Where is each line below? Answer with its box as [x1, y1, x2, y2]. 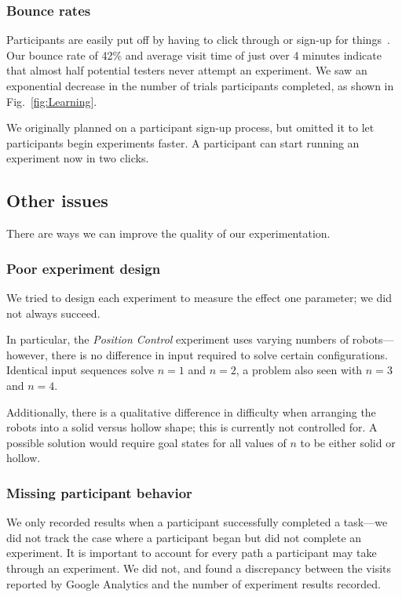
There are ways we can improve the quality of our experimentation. [6, 225, 331, 242]
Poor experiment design [6, 258, 161, 278]
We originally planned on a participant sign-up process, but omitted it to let [6, 119, 375, 136]
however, [6, 346, 48, 362]
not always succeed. [6, 304, 100, 321]
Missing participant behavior [6, 482, 192, 502]
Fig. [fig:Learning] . [6, 93, 97, 109]
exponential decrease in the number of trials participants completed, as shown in [6, 78, 394, 93]
